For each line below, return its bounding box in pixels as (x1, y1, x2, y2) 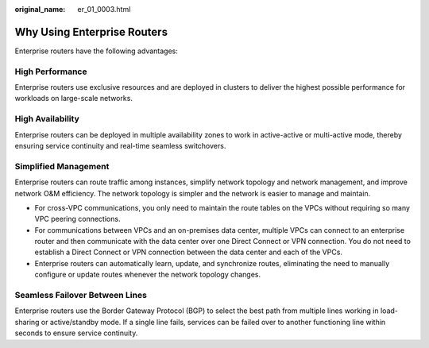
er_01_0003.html (77, 5, 131, 14)
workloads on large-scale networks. (14, 94, 133, 103)
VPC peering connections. (34, 215, 121, 224)
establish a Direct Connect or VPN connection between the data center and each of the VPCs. (34, 247, 343, 257)
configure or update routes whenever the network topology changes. (34, 270, 261, 280)
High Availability (14, 114, 79, 125)
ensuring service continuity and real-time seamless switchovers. (14, 141, 226, 150)
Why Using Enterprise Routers (14, 25, 168, 39)
